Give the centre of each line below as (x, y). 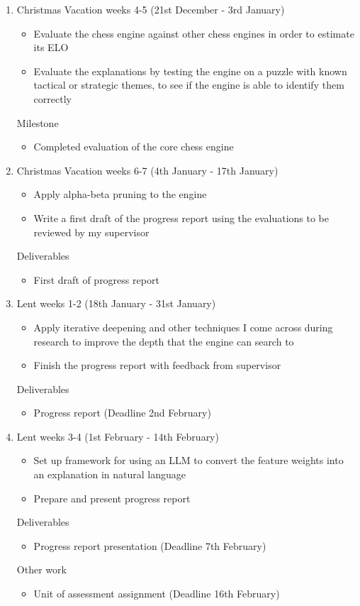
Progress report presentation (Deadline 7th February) (150, 545)
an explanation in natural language (109, 474)
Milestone (38, 122)
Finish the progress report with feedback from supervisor (157, 365)
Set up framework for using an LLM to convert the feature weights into (189, 460)
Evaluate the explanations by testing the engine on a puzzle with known (190, 71)
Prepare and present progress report (112, 498)
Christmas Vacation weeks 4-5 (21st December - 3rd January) (151, 9)
